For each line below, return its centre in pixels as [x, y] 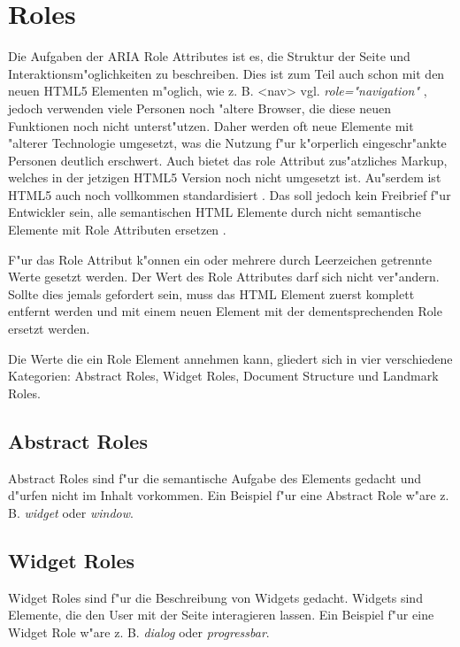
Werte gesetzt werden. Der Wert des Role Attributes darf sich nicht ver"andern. [224, 277]
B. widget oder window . [71, 512]
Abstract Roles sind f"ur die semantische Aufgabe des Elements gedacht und [215, 478]
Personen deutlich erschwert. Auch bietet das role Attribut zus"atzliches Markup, [228, 160]
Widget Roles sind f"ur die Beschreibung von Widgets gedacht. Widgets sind [215, 597]
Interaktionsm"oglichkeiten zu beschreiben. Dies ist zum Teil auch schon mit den [226, 73]
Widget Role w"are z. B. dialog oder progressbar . [139, 632]
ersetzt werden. [49, 329]
